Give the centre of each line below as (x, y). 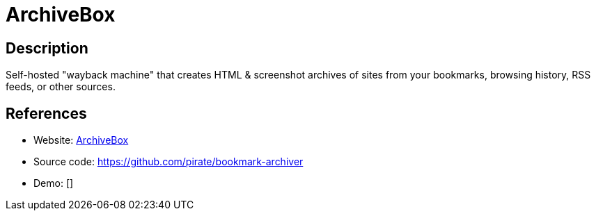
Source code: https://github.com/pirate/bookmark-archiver (168, 162)
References (46, 113)
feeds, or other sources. (61, 87)
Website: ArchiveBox (81, 140)
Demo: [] (54, 183)
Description (47, 48)
